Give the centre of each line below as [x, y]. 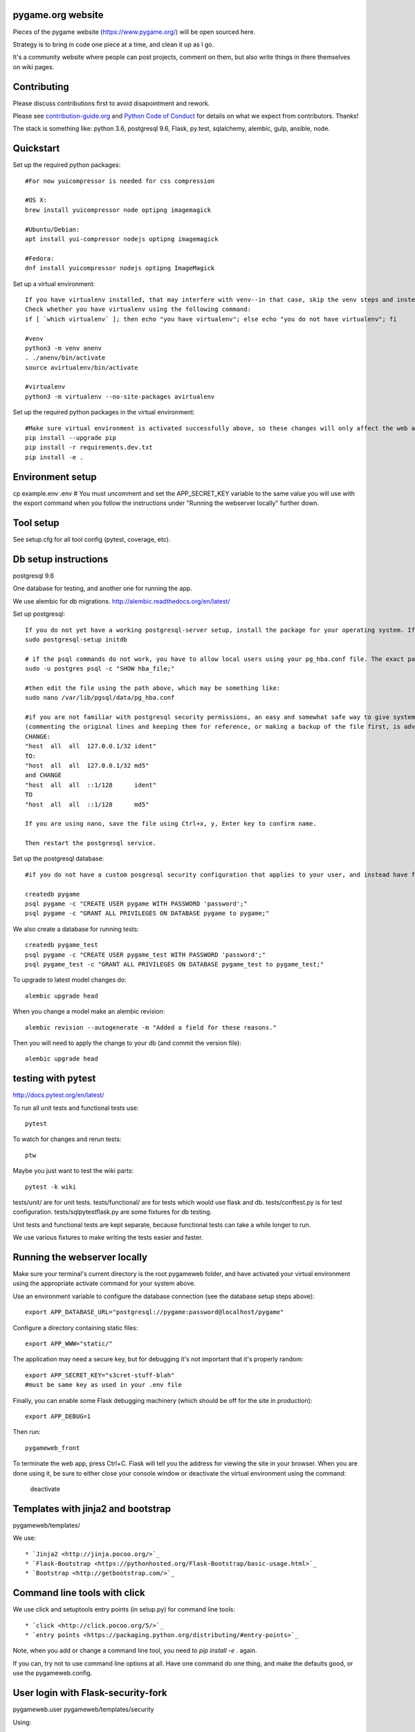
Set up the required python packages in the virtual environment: [104, 412]
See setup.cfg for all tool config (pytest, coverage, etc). [92, 540]
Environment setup [55, 477]
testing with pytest [54, 1078]
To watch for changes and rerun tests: [67, 1139]
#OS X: [36, 200]
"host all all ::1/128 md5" [87, 804]
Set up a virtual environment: [54, 283]
